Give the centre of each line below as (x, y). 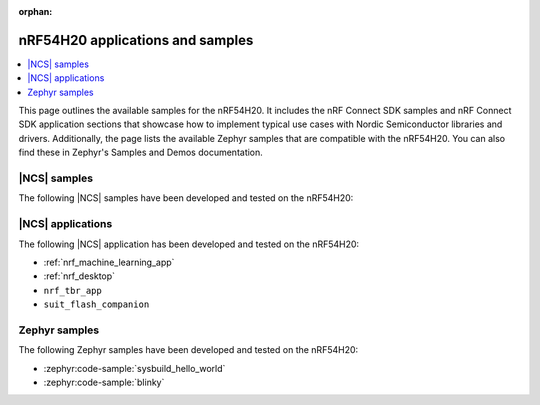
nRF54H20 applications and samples (136, 40)
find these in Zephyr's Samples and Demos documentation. (141, 152)
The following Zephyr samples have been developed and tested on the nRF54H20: (188, 350)
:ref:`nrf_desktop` (79, 276)
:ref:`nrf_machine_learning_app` (109, 262)
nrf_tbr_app (72, 290)
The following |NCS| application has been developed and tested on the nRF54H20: (189, 244)
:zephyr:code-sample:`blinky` (104, 382)
